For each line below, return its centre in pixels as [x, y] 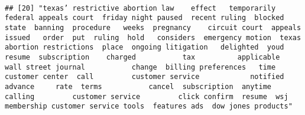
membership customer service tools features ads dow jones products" [149, 106]
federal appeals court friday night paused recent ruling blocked [145, 18]
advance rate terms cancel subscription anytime [138, 86]
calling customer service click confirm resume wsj [147, 96]
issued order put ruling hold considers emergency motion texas [153, 37]
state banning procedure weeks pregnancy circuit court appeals [153, 27]
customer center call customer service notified [145, 77]
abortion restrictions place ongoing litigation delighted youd [145, 47]
